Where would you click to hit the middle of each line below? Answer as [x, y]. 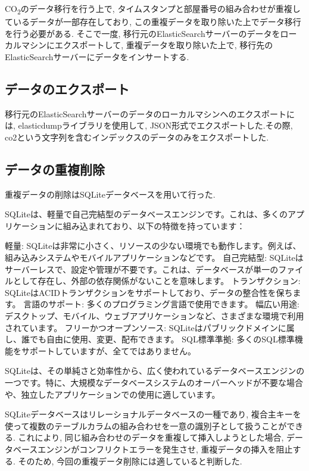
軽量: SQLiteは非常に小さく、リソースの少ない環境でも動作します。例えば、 [153, 246]
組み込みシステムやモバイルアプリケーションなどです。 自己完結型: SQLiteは [154, 258]
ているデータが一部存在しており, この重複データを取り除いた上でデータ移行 [153, 22]
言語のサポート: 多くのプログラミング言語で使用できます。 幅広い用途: [161, 304]
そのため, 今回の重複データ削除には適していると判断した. [130, 461]
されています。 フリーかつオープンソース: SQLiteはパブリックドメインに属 [150, 327]
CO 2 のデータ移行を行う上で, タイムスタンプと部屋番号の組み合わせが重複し [153, 9]
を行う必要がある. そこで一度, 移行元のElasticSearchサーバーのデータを [143, 33]
